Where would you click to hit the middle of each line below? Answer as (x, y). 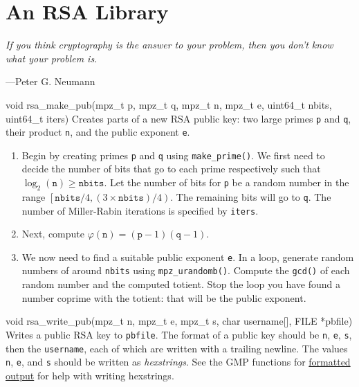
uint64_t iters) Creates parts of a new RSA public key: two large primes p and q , (178, 118)
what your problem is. (52, 58)
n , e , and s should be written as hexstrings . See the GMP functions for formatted (178, 362)
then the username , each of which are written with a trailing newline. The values (177, 348)
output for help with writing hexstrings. (90, 375)
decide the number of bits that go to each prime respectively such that (171, 169)
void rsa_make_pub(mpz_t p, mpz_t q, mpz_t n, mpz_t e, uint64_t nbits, (169, 104)
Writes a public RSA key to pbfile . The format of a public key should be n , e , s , (179, 334)
